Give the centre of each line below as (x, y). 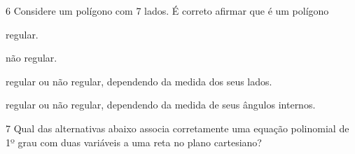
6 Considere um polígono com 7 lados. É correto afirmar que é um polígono (167, 10)
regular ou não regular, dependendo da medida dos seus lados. (139, 81)
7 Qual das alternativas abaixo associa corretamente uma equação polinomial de (177, 128)
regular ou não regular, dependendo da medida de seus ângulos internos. (161, 105)
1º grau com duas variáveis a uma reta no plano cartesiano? (134, 142)
